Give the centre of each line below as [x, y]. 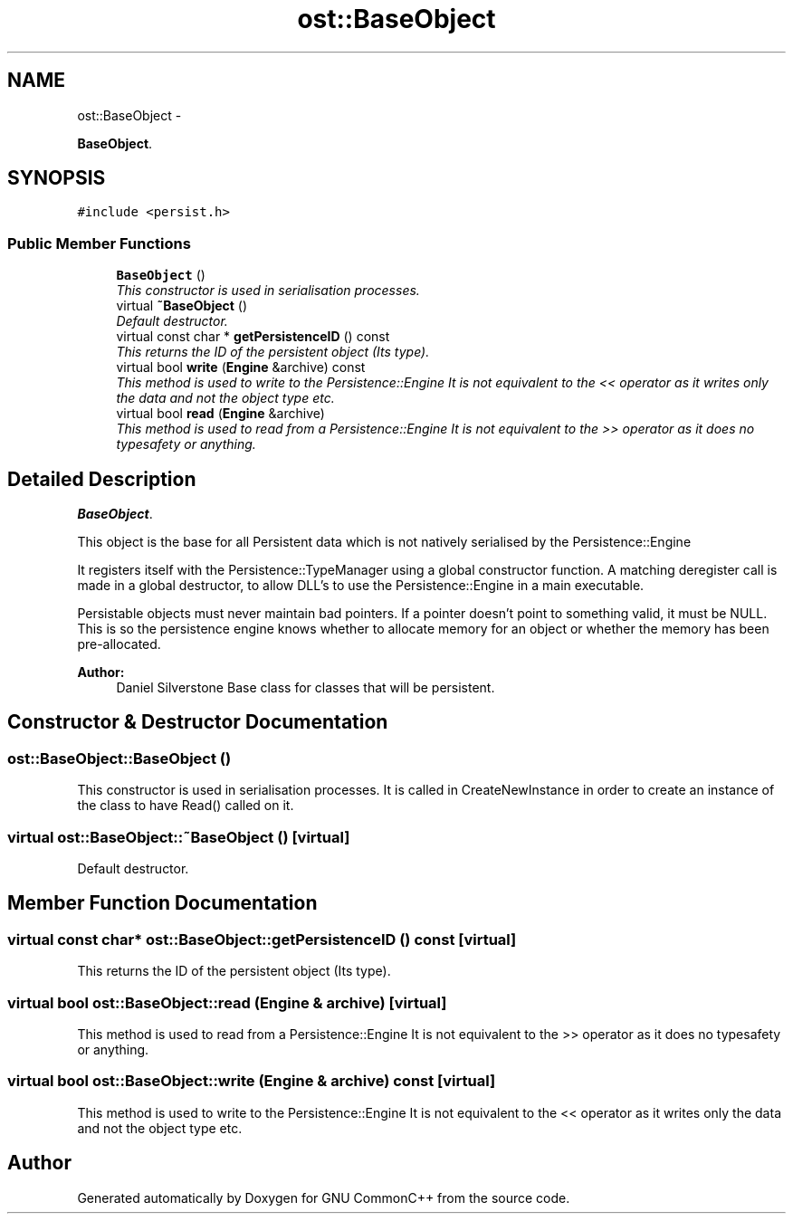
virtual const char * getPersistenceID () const [253, 337]
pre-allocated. [119, 644]
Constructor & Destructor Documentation [198, 722]
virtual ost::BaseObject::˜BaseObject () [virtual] [179, 837]
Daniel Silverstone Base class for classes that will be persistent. [306, 688]
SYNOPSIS [57, 178]
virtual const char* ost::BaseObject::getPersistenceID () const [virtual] [262, 939]
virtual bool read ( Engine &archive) [220, 414]
